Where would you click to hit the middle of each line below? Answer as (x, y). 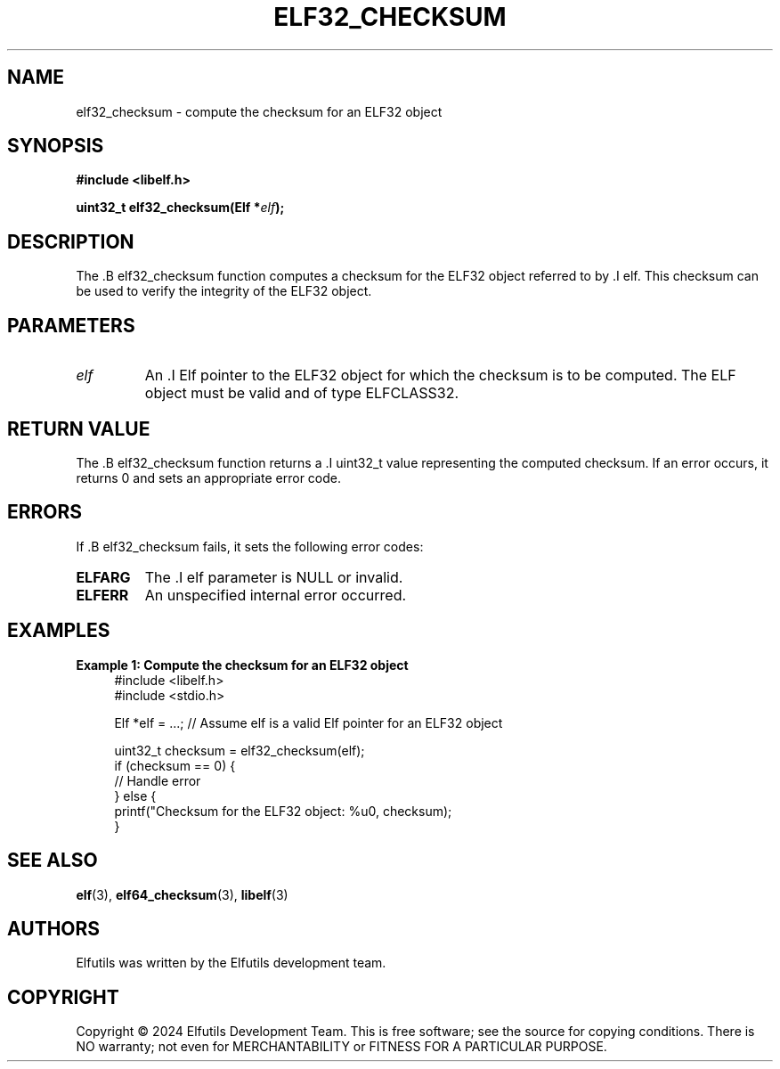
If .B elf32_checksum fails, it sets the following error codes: (250, 546)
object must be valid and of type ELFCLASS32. (302, 393)
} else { (135, 796)
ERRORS (45, 512)
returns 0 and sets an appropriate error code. (209, 477)
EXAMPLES (59, 631)
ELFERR (102, 595)
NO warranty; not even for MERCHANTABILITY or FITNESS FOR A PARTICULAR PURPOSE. (341, 1047)
